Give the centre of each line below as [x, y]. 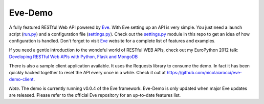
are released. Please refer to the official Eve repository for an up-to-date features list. [95, 95]
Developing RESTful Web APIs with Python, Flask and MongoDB [73, 57]
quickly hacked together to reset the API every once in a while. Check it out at [88, 72]
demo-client [21, 79]
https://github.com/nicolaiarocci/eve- [204, 72]
